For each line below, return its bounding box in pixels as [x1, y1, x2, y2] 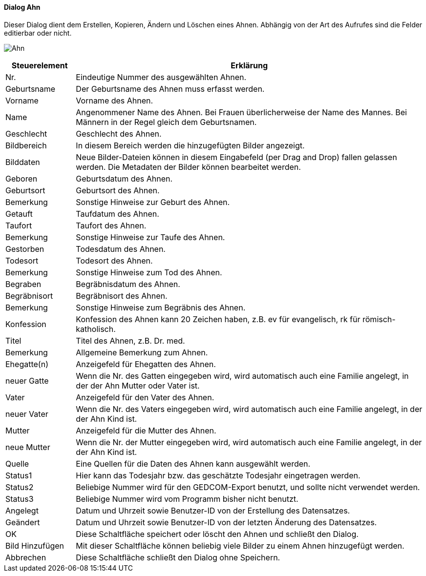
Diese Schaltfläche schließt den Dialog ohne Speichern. [76, 552, 280, 562]
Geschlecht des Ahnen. [76, 128, 162, 139]
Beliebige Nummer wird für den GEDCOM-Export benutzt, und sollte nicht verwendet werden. [76, 482, 420, 492]
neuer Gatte [5, 375, 49, 386]
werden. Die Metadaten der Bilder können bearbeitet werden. [76, 162, 301, 172]
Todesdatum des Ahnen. [76, 244, 166, 254]
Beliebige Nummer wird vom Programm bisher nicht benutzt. [76, 494, 298, 504]
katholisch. [76, 324, 116, 334]
